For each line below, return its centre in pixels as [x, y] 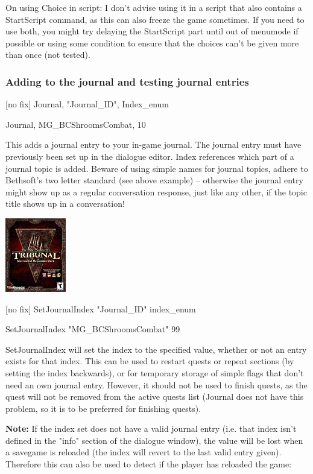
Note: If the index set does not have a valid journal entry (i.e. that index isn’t [151, 428]
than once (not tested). [48, 55]
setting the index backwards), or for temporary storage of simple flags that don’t [155, 372]
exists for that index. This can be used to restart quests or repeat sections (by [150, 361]
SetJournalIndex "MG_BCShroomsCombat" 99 [93, 329]
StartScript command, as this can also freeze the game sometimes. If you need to [155, 19]
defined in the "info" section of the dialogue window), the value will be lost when [154, 440]
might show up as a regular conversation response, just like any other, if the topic [156, 191]
